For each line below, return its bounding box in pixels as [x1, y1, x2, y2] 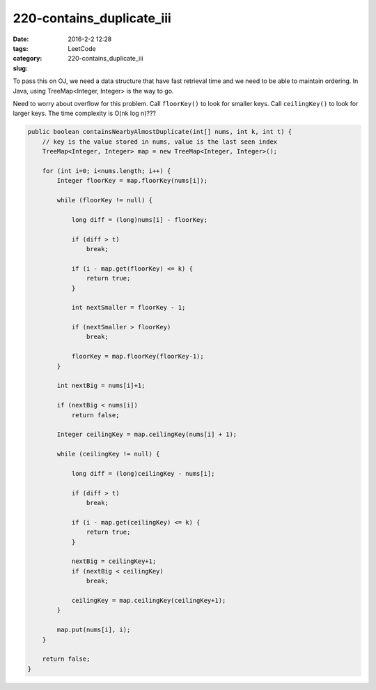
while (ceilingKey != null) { [56, 450, 160, 458]
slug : [13, 63, 28, 73]
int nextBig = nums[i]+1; [56, 382, 146, 390]
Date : [13, 35, 29, 43]
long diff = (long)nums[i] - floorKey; [71, 216, 208, 223]
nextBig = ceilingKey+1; [71, 557, 157, 565]
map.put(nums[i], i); [56, 626, 131, 634]
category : [13, 54, 42, 63]
